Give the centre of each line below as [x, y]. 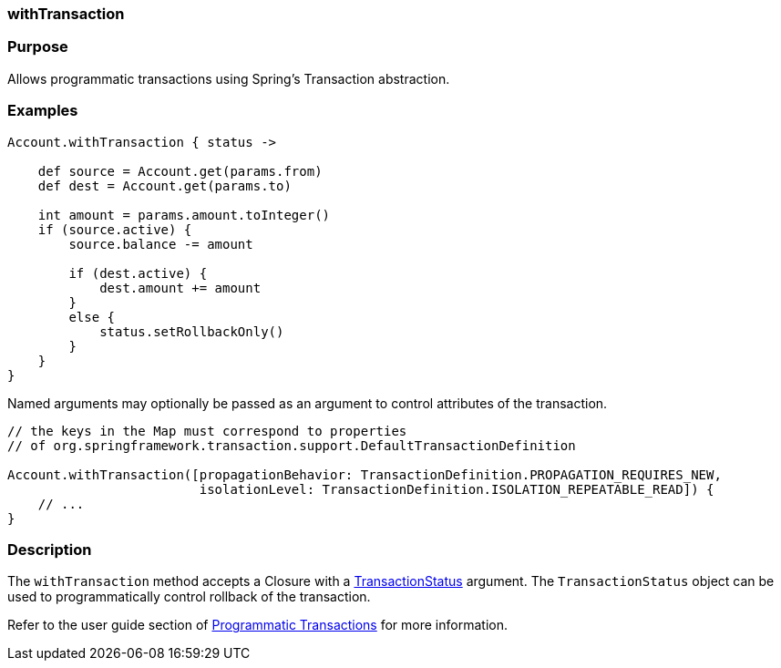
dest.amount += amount [180, 288]
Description [50, 549]
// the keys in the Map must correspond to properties [207, 431]
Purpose [38, 47]
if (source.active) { [115, 229]
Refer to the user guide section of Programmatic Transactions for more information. [257, 625]
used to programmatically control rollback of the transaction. [189, 597]
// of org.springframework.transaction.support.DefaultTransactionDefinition [292, 445]
